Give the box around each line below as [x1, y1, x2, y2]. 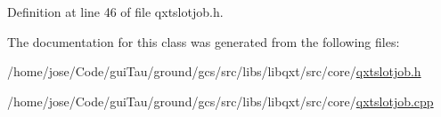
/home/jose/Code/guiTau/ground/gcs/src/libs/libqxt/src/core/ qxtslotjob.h [7, 62, 421, 81]
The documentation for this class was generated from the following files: [7, 32, 400, 51]
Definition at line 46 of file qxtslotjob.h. [7, 3, 224, 20]
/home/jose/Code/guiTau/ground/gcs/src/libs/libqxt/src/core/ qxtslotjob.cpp [7, 91, 434, 110]
